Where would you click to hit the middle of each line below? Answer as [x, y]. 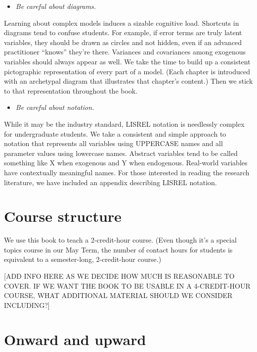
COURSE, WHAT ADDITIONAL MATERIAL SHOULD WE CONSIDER [118, 295]
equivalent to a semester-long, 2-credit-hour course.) [83, 259]
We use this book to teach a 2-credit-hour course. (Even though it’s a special [120, 240]
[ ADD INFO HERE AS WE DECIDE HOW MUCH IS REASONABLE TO [119, 276]
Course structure [63, 216]
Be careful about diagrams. [56, 6]
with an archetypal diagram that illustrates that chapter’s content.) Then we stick [128, 81]
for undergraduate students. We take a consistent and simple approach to [115, 133]
